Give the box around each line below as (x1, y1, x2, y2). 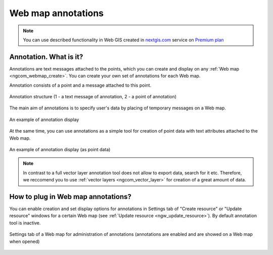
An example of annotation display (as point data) (9, 146, 111, 152)
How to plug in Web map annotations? (9, 192, 131, 201)
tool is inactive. (9, 220, 41, 226)
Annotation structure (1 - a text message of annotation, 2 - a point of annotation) (9, 94, 177, 100)
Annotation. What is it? (9, 52, 83, 61)
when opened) (9, 238, 40, 244)
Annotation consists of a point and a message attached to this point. (9, 82, 152, 88)
